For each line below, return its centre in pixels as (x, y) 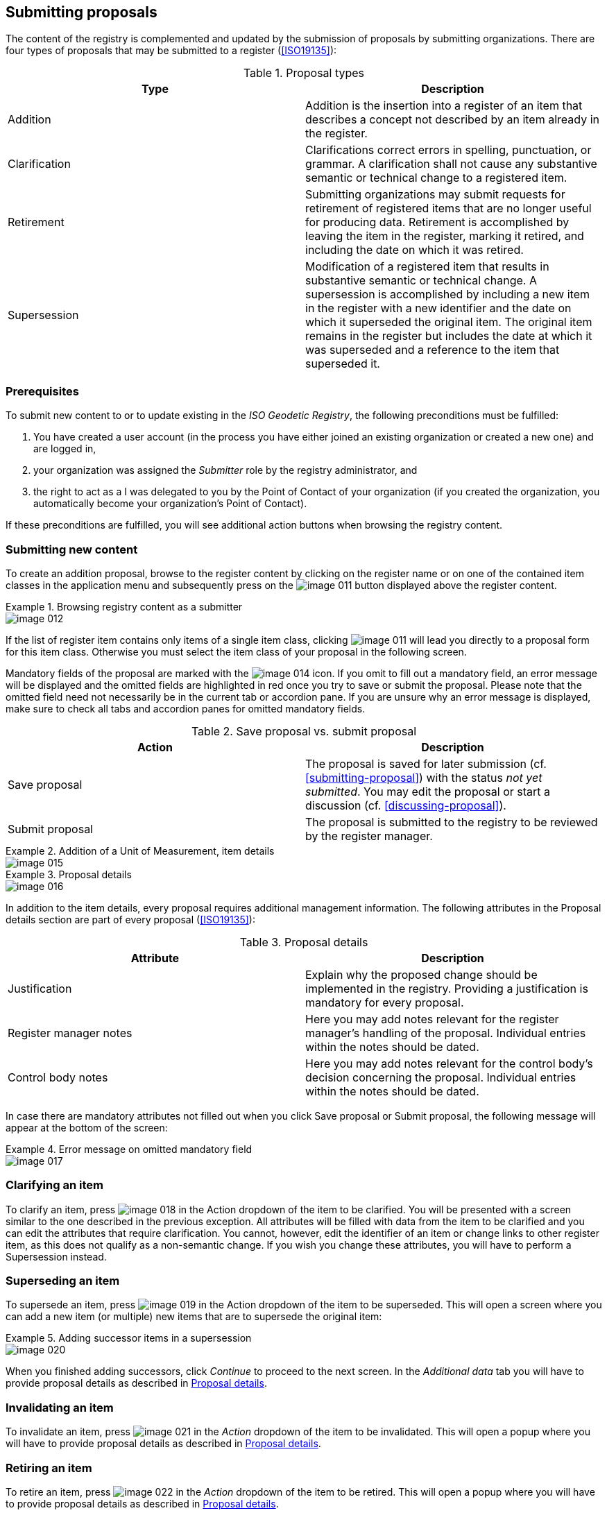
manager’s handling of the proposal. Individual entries (446, 1033)
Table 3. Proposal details (304, 942)
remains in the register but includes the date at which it (449, 336)
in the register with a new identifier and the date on (438, 308)
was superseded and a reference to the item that (433, 350)
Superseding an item (63, 1281)
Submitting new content (72, 549)
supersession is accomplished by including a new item (447, 294)
